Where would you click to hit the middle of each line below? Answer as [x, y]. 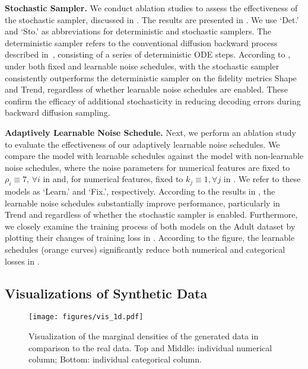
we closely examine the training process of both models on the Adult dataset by [150, 226]
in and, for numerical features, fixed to [113, 179]
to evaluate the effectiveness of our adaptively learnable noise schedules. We [142, 144]
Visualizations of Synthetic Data [106, 293]
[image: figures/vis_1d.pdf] [86, 317]
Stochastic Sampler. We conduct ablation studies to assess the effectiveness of [151, 8]
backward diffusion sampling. [58, 112]
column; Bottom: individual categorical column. [115, 359]
